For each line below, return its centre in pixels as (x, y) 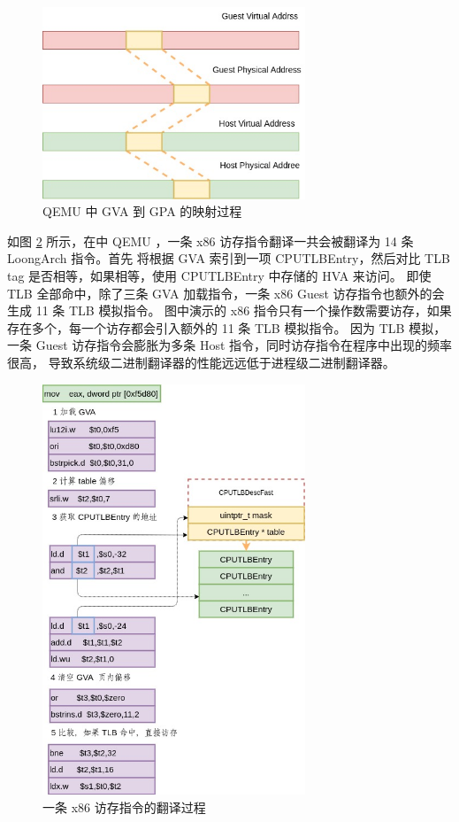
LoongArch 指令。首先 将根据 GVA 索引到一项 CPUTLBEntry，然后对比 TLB (229, 258)
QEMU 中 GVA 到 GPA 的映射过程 (142, 211)
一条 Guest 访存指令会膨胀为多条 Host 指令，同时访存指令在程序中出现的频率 (230, 345)
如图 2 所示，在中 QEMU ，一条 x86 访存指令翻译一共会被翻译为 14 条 (210, 240)
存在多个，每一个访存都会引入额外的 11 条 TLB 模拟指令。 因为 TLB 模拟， (227, 327)
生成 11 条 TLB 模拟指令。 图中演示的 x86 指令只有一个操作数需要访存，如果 (229, 310)
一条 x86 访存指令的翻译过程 (124, 806)
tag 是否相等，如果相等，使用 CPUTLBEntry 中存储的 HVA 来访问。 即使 (219, 276)
